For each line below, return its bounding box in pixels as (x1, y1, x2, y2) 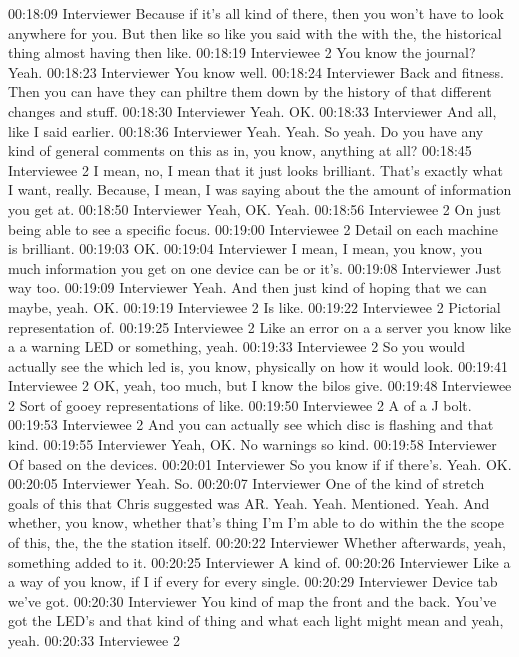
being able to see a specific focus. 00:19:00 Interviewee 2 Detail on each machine (8, 218, 498, 239)
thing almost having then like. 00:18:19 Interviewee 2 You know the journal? (8, 42, 476, 63)
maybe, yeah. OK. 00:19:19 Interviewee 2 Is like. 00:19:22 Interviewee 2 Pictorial (8, 296, 501, 317)
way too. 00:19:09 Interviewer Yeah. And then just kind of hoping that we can (8, 277, 487, 298)
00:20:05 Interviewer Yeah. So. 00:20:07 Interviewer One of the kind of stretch (8, 473, 485, 494)
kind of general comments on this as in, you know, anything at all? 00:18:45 (8, 140, 472, 161)
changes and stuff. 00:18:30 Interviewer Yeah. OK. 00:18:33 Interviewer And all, (8, 100, 497, 121)
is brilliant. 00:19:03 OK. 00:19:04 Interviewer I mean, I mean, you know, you (8, 238, 483, 259)
